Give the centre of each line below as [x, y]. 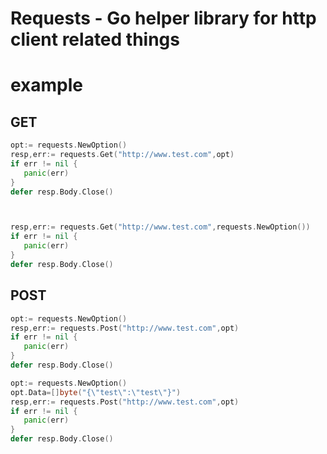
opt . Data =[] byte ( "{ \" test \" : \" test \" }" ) [96, 392]
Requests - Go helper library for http [163, 18]
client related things [95, 39]
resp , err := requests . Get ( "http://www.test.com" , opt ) [122, 155]
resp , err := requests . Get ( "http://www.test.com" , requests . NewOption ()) [160, 227]
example [47, 85]
